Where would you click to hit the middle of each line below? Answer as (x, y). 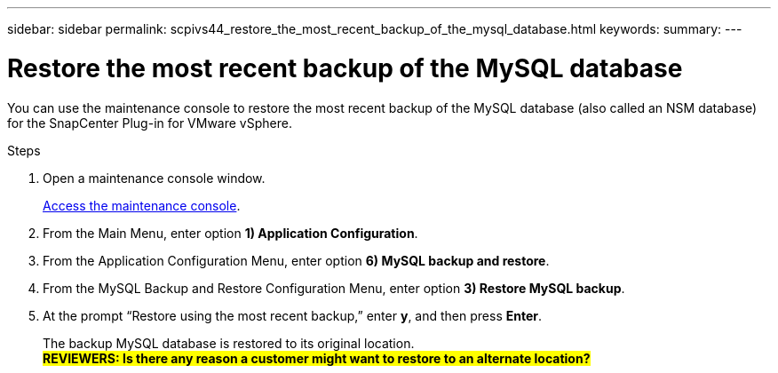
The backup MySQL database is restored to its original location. (229, 343)
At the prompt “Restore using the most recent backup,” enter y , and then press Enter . (293, 315)
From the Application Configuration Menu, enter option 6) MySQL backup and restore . (296, 260)
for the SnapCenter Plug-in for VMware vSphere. (150, 123)
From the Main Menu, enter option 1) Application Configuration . (230, 233)
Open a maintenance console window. (154, 178)
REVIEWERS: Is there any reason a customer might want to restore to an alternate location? (317, 358)
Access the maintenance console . (142, 205)
